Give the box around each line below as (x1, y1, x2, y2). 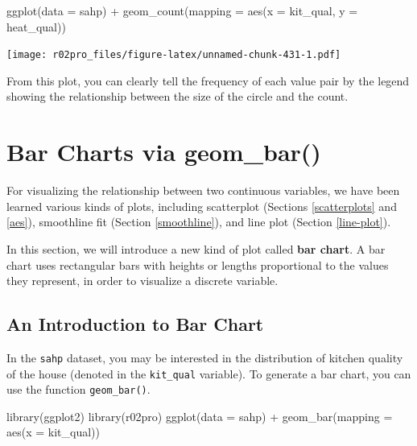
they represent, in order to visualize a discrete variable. (6, 272, 279, 289)
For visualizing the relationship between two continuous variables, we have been (6, 182, 400, 199)
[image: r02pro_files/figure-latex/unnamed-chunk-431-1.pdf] (6, 49, 341, 61)
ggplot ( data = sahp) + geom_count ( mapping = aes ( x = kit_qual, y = (6, 2, 358, 19)
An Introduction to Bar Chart (6, 312, 264, 337)
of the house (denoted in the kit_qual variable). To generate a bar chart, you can (6, 365, 411, 382)
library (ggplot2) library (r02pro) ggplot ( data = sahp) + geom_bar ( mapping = (6, 407, 393, 424)
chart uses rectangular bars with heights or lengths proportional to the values (6, 256, 389, 273)
